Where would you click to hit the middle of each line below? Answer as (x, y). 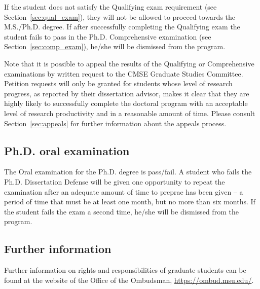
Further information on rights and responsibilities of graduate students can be (125, 270)
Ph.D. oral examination (67, 150)
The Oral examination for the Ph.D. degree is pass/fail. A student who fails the (128, 172)
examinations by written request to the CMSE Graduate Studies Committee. (124, 73)
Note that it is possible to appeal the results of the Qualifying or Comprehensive (129, 63)
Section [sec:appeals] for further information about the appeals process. (115, 123)
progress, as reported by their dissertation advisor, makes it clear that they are (127, 93)
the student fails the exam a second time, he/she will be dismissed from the (121, 211)
